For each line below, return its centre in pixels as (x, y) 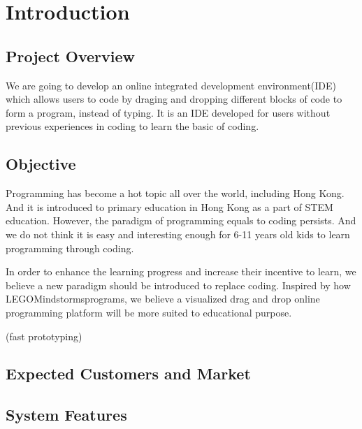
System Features (66, 415)
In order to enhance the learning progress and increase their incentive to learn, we (181, 271)
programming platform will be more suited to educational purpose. (149, 312)
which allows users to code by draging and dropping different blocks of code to (174, 99)
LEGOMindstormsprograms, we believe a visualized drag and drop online (163, 299)
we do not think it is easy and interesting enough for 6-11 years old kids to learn (178, 234)
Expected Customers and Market (128, 373)
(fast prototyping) (44, 336)
